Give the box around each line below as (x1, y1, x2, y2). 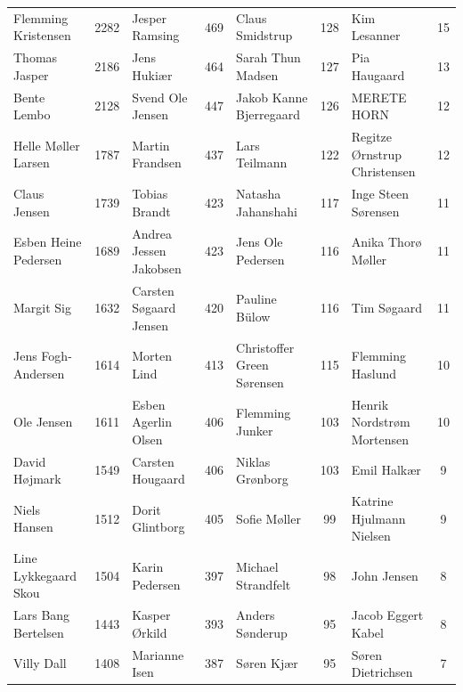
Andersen (13, 363, 65, 382)
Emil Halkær (351, 460, 421, 479)
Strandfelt (236, 574, 291, 593)
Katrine (351, 492, 394, 510)
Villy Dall (13, 654, 67, 672)
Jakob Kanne (236, 87, 308, 106)
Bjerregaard (236, 105, 300, 124)
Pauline (236, 289, 277, 308)
